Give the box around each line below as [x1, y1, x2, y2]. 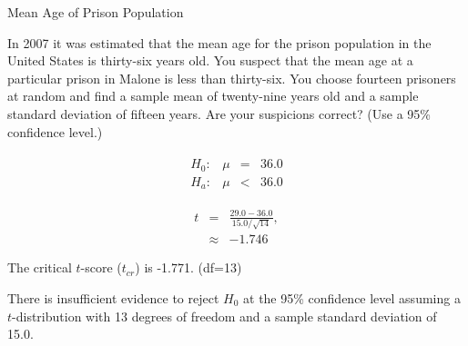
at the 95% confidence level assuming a [243, 289, 461, 308]
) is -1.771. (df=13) [135, 258, 242, 277]
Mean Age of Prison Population [7, 3, 184, 21]
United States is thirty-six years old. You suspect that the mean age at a [7, 51, 413, 70]
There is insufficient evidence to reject [7, 289, 219, 308]
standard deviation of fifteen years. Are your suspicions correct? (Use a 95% [7, 104, 432, 123]
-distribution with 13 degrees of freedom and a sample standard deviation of [12, 306, 437, 325]
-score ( [80, 258, 122, 277]
